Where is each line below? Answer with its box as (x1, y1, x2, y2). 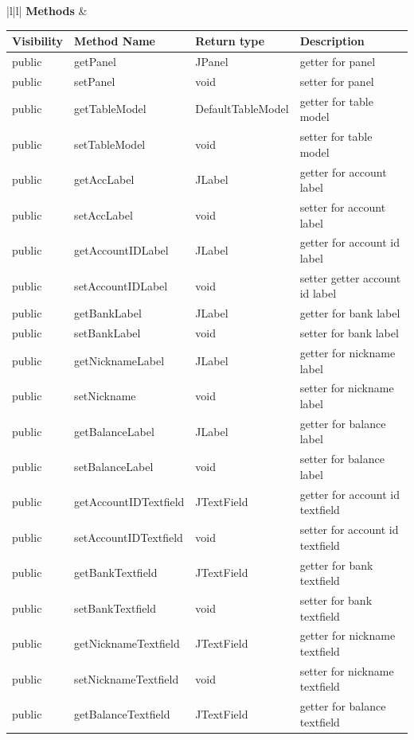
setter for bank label (299, 325, 399, 341)
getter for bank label (299, 305, 400, 321)
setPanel (74, 72, 115, 89)
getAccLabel (74, 171, 135, 188)
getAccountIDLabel (74, 242, 169, 259)
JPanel (195, 53, 228, 69)
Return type (195, 33, 265, 49)
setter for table (299, 128, 373, 145)
